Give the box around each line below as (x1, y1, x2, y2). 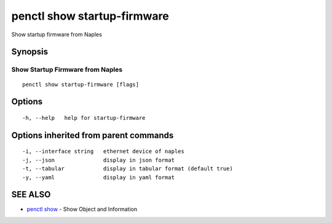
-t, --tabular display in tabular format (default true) (22, 165, 233, 172)
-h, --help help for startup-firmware (22, 114, 146, 121)
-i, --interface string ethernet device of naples (22, 148, 184, 155)
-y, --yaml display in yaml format (22, 174, 175, 181)
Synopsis (11, 47, 49, 57)
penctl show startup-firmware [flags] (22, 80, 140, 88)
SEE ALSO (11, 189, 51, 200)
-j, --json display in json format (22, 157, 175, 163)
